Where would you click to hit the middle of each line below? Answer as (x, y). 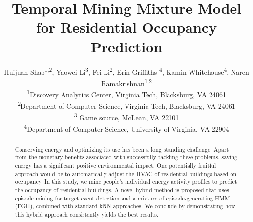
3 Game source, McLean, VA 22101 (126, 116)
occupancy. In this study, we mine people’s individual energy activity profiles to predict (126, 182)
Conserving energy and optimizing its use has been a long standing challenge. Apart (122, 149)
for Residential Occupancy (126, 27)
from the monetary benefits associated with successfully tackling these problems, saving (126, 157)
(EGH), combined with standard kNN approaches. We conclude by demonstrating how (125, 206)
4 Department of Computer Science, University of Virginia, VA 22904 (126, 128)
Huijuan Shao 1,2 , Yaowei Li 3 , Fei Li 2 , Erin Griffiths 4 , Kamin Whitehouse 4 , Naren (126, 71)
